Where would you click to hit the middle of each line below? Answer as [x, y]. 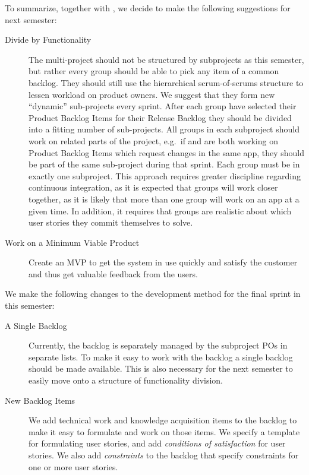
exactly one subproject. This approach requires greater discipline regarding [165, 175]
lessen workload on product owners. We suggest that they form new [152, 94]
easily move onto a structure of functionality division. [126, 380]
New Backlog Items [40, 400]
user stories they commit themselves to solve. [111, 222]
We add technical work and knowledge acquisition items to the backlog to [163, 420]
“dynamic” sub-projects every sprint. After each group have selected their [163, 106]
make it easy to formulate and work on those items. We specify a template [164, 431]
